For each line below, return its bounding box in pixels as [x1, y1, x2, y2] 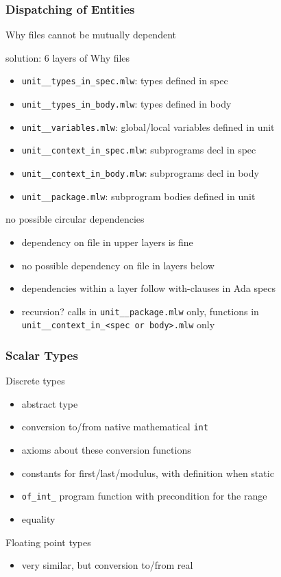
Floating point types [5, 535, 91, 549]
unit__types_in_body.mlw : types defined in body [21, 97, 232, 111]
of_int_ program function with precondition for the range [21, 489, 267, 503]
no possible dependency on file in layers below [21, 258, 215, 272]
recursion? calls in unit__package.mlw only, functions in [21, 304, 259, 318]
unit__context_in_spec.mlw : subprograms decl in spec [21, 143, 256, 157]
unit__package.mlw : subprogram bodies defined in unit [21, 188, 256, 203]
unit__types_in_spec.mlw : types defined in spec [21, 73, 228, 88]
